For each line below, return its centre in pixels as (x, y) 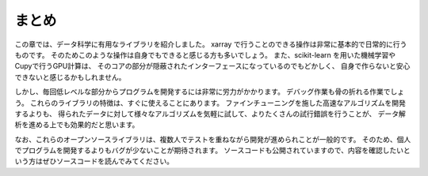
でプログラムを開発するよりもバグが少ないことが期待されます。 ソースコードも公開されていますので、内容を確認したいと (213, 151)
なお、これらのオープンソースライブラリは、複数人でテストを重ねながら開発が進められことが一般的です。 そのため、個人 (213, 139)
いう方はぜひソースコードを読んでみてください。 (94, 161)
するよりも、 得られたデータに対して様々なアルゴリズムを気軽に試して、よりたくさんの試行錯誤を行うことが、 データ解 (210, 114)
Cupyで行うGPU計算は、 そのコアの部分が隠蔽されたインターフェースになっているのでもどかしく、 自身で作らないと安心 (212, 66)
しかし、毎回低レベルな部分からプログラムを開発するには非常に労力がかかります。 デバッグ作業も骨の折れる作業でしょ (210, 92)
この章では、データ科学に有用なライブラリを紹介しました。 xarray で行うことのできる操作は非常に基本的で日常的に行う (211, 44)
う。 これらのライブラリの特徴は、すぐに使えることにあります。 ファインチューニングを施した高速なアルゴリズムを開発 (210, 103)
